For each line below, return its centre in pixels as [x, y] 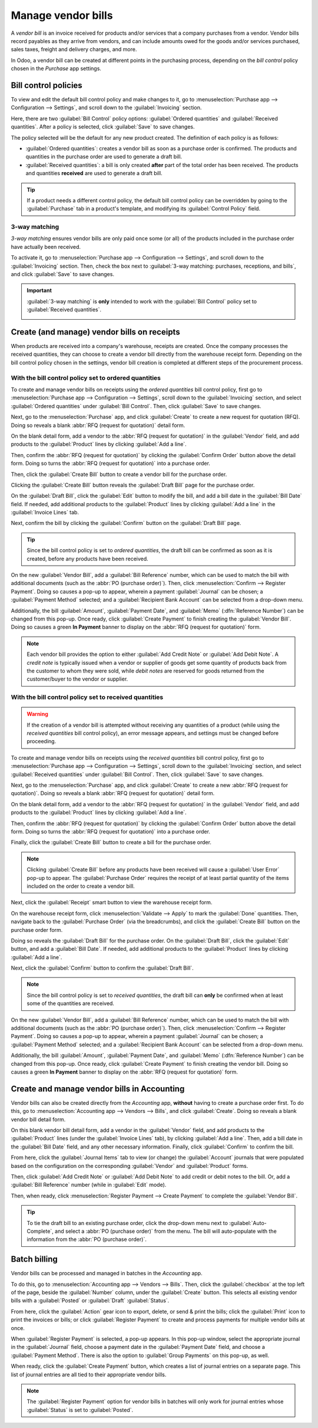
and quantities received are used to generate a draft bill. [94, 173]
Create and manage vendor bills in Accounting [98, 1089]
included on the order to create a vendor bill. [81, 886]
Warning [37, 714]
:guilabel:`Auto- [248, 1223]
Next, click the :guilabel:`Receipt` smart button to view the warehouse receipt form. [112, 902]
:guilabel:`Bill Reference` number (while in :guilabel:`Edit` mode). [89, 1185]
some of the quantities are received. [71, 1003]
